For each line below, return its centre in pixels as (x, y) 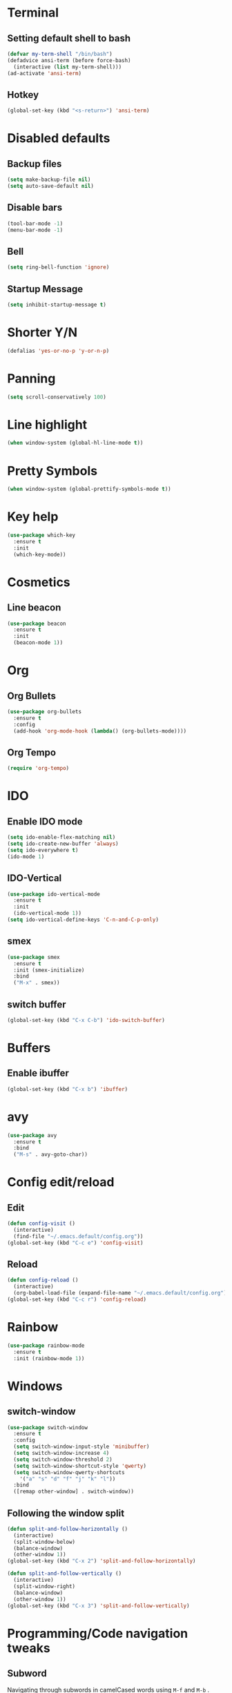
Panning (31, 378)
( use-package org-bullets (44, 712)
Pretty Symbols (52, 471)
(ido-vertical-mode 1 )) (47, 913)
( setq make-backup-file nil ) (49, 180)
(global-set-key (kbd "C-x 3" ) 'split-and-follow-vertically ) (98, 1606)
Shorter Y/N (42, 332)
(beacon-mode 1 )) (38, 643)
